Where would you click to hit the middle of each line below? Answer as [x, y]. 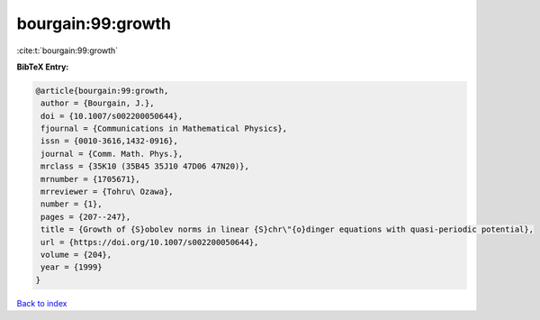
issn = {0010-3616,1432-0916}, [110, 141]
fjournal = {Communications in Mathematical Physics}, [164, 129]
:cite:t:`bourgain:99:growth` [67, 50]
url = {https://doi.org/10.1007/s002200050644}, [150, 242]
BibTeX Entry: [43, 67]
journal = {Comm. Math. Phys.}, [112, 154]
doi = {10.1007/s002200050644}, [112, 116]
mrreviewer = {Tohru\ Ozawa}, [108, 192]
